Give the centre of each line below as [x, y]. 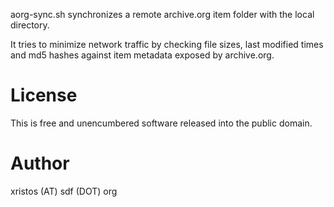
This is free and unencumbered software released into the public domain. [161, 123]
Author [40, 163]
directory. [30, 25]
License [44, 95]
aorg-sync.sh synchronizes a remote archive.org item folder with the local [162, 14]
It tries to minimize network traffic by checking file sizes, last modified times [167, 44]
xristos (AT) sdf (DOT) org [64, 191]
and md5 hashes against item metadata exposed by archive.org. [142, 55]
